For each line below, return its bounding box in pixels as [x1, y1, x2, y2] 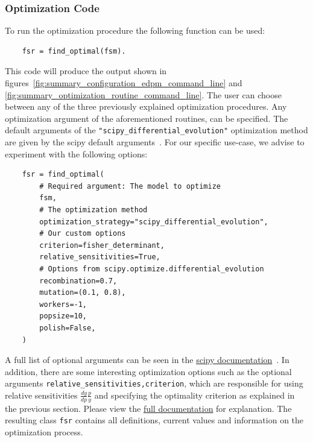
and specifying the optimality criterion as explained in [94, 388, 295, 401]
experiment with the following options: [5, 147, 148, 160]
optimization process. [5, 426, 83, 438]
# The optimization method [39, 206, 148, 214]
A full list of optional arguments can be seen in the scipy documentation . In [5, 353, 289, 366]
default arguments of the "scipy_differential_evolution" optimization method [5, 124, 308, 136]
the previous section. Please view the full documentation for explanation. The [5, 402, 292, 414]
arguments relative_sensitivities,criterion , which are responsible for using [5, 377, 303, 390]
